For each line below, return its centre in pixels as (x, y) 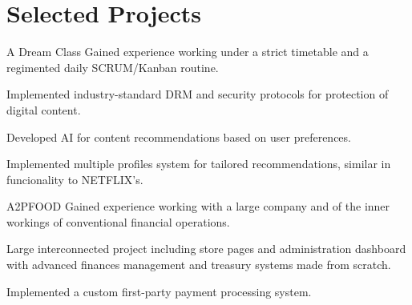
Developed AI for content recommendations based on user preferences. (179, 136)
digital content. (44, 109)
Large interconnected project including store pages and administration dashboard (206, 249)
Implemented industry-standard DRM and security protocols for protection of (198, 94)
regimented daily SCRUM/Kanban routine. (113, 67)
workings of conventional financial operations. (118, 221)
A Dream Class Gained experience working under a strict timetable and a (188, 52)
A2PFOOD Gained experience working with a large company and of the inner (198, 206)
